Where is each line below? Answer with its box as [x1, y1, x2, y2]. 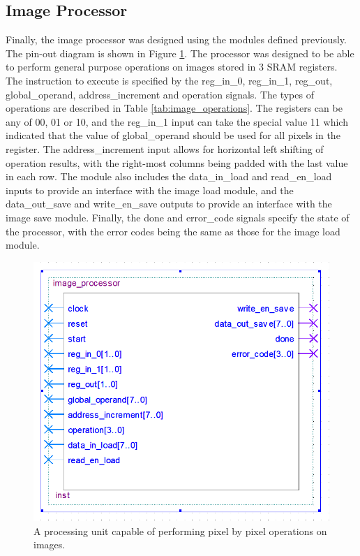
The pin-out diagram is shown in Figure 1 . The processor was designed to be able [6, 45, 354, 60]
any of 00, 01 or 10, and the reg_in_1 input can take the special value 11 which [6, 114, 348, 129]
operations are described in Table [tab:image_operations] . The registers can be [6, 101, 343, 115]
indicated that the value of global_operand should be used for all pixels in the [6, 128, 340, 142]
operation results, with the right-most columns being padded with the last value [6, 155, 348, 170]
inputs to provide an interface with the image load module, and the [6, 182, 294, 197]
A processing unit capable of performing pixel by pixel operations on [33, 523, 327, 538]
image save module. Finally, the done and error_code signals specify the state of [6, 210, 350, 224]
